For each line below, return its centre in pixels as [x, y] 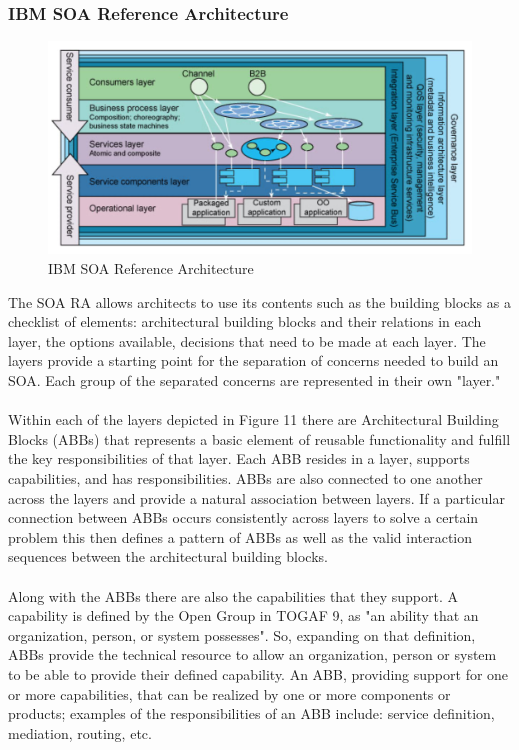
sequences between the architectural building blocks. [168, 556]
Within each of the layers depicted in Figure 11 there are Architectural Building [253, 419]
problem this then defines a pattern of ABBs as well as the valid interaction [240, 536]
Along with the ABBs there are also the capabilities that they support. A [233, 595]
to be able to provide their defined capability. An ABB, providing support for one [258, 673]
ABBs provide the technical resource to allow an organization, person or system [252, 654]
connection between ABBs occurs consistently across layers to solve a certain [243, 517]
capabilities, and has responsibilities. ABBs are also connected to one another [245, 477]
